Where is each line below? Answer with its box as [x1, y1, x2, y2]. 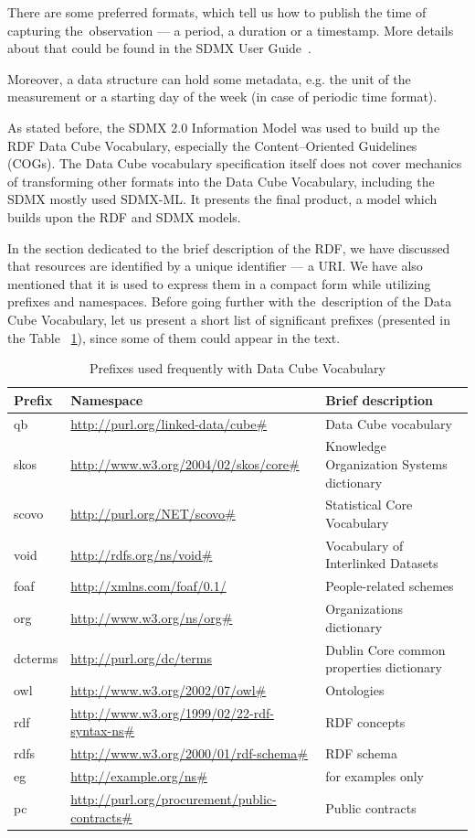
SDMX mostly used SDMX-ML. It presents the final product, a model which [7, 189, 438, 209]
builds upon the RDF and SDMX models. [7, 207, 241, 226]
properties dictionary [325, 658, 442, 677]
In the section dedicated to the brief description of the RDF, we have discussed [7, 238, 450, 257]
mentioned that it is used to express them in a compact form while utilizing [7, 274, 431, 293]
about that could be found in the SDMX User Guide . [7, 38, 311, 58]
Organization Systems [325, 454, 448, 473]
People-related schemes [325, 576, 454, 596]
